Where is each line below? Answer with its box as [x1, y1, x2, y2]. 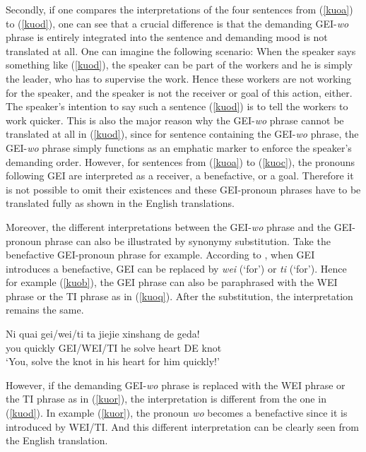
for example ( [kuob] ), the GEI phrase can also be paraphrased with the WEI [6, 275, 338, 290]
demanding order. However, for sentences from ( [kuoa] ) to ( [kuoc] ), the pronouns [6, 154, 355, 169]
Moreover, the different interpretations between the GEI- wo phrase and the [6, 219, 331, 234]
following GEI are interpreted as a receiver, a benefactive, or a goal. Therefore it [6, 168, 354, 183]
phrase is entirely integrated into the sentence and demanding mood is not [6, 30, 328, 44]
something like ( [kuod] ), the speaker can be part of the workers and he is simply [6, 57, 353, 72]
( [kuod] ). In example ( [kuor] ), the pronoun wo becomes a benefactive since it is [6, 405, 348, 420]
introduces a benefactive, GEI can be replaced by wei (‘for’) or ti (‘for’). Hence [6, 261, 347, 275]
